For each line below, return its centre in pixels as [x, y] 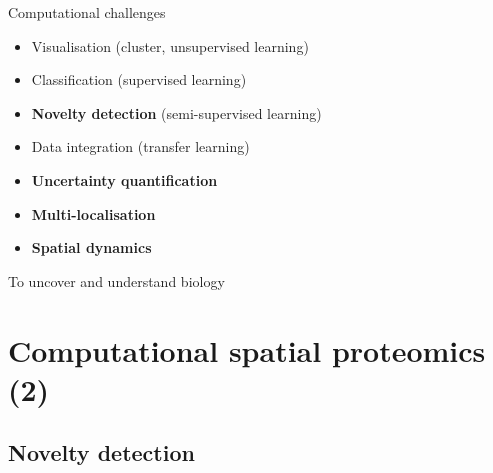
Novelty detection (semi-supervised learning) [176, 112]
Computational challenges [87, 12]
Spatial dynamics [91, 247]
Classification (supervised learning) [139, 79]
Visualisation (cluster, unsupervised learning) [170, 45]
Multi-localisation [93, 213]
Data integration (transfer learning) [140, 146]
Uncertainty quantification [124, 179]
